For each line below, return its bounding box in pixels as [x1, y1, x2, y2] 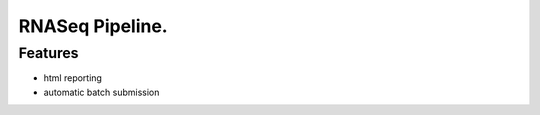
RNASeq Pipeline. [18, 15, 169, 37]
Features [18, 44, 79, 62]
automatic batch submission [43, 86, 160, 98]
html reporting [43, 72, 102, 84]
